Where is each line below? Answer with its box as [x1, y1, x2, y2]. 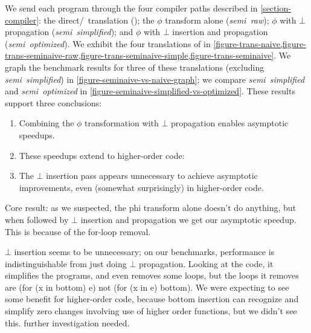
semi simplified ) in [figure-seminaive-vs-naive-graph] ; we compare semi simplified [5, 73, 305, 85]
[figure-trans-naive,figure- [213, 37, 306, 50]
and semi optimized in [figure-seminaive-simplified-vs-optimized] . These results [5, 85, 295, 97]
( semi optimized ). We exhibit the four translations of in [5, 37, 211, 50]
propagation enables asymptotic [171, 117, 289, 129]
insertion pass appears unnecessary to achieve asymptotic [46, 169, 258, 182]
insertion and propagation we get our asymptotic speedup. [80, 213, 297, 225]
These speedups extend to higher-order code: [19, 149, 185, 161]
